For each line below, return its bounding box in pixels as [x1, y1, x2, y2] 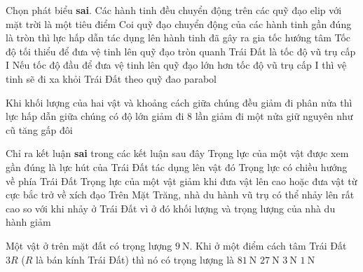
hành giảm [6, 215, 51, 229]
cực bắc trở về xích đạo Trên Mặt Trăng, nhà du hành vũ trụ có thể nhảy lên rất [6, 187, 355, 202]
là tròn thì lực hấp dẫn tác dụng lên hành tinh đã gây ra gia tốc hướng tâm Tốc [6, 30, 351, 45]
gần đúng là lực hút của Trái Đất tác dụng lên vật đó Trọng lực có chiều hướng [6, 159, 348, 174]
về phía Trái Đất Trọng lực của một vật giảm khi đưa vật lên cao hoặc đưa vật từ [6, 173, 357, 188]
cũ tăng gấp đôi [6, 122, 73, 137]
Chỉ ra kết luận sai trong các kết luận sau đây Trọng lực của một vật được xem [6, 146, 349, 161]
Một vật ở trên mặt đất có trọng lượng [6, 238, 172, 252]
